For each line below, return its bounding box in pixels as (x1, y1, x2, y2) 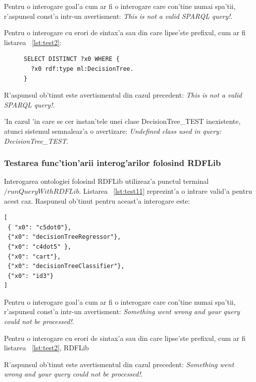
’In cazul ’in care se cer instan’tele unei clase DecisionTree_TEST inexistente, (4, 116, 241, 126)
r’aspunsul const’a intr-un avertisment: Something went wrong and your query (4, 306, 240, 317)
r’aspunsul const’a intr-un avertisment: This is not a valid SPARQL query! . (4, 10, 233, 21)
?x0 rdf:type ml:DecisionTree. (31, 65, 134, 72)
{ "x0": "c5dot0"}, (7, 223, 72, 231)
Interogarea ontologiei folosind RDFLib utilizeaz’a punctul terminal (4, 176, 209, 186)
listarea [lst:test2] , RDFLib (4, 342, 89, 353)
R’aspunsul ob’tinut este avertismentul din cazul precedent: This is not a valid (4, 90, 242, 100)
